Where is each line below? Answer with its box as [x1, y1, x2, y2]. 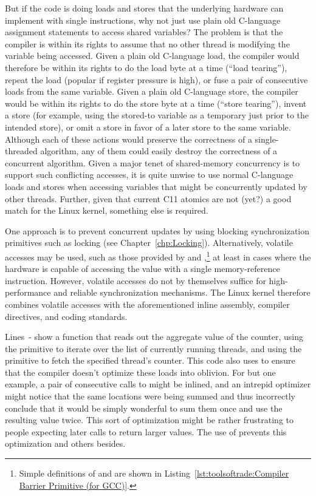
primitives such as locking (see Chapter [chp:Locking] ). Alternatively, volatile [5, 236, 293, 249]
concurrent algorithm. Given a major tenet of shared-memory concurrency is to [5, 156, 300, 169]
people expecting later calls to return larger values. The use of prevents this [5, 425, 287, 438]
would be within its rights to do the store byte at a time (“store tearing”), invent [5, 97, 307, 109]
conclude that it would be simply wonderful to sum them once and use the [5, 401, 283, 414]
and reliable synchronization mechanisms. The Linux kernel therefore [53, 286, 311, 299]
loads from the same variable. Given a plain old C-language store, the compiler [5, 85, 298, 98]
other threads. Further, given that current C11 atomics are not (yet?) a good [5, 192, 292, 205]
